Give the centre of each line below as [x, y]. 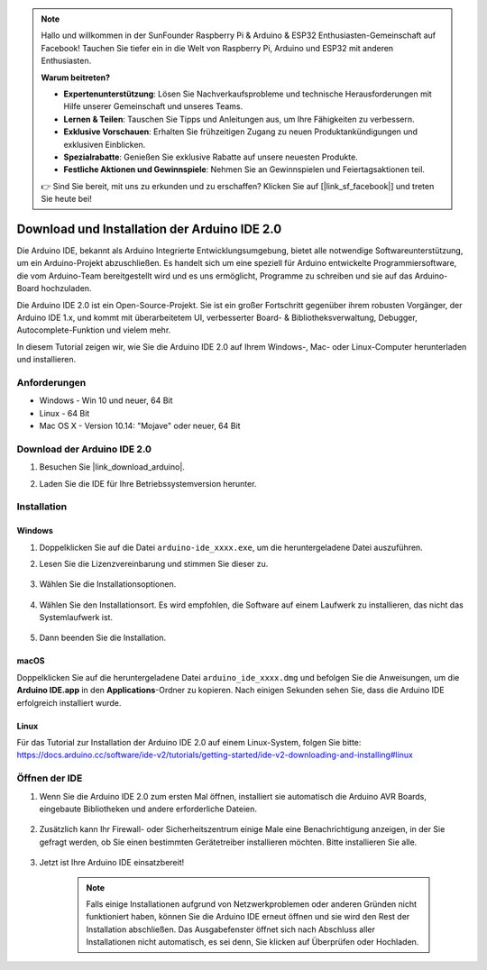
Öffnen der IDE [50, 778]
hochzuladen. [66, 288]
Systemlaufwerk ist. [76, 618]
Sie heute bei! [66, 199]
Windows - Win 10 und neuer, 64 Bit [106, 400]
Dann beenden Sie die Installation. [103, 638]
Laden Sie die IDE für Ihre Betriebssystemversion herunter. [148, 483]
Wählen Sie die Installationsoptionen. [108, 584]
